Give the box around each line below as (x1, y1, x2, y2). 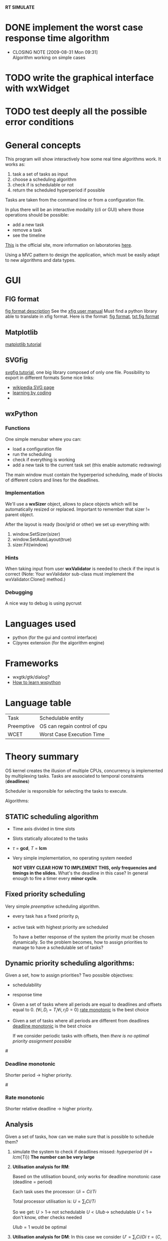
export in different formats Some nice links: (5, 374, 94, 380)
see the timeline (12, 232, 46, 238)
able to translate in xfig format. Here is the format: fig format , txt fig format (5, 314, 159, 320)
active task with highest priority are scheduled (12, 924, 109, 930)
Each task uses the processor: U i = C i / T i (12, 1188, 97, 1194)
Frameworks (5, 657, 59, 669)
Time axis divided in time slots (12, 826, 75, 832)
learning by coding (12, 390, 52, 396)
